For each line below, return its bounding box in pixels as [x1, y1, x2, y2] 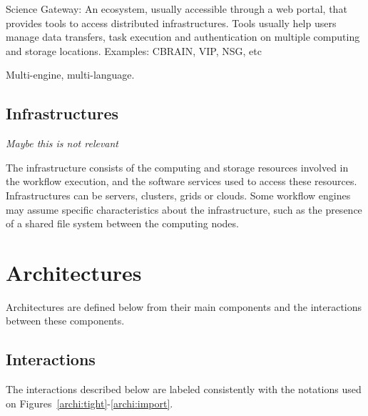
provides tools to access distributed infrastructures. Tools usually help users [6, 15, 337, 30]
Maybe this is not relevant [6, 136, 119, 151]
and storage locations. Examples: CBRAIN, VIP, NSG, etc [6, 43, 262, 58]
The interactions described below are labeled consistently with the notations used [6, 382, 362, 397]
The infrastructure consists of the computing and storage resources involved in [6, 159, 349, 174]
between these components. [6, 313, 125, 328]
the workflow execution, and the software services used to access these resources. [6, 174, 357, 189]
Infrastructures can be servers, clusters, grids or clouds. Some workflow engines [6, 187, 351, 202]
